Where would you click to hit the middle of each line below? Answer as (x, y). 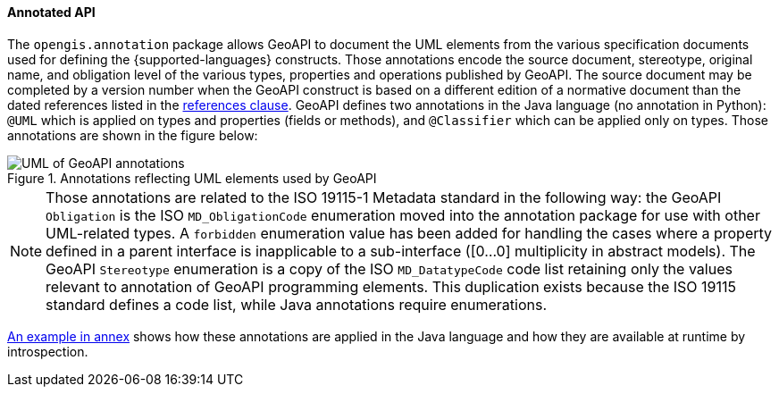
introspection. (48, 351)
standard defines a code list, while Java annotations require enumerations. (297, 304)
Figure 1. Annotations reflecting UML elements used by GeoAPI (192, 178)
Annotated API (51, 12)
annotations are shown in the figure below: (133, 135)
